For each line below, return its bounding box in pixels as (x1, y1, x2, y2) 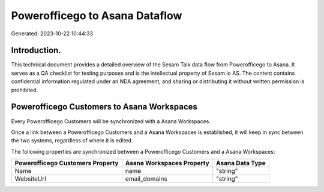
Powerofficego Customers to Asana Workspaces (11, 102, 198, 112)
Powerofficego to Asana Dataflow (11, 9, 182, 22)
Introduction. (11, 45, 61, 56)
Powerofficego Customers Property (14, 159, 119, 167)
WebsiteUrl (14, 175, 46, 183)
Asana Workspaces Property (125, 159, 209, 167)
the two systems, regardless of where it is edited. (11, 137, 133, 144)
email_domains (125, 175, 167, 183)
